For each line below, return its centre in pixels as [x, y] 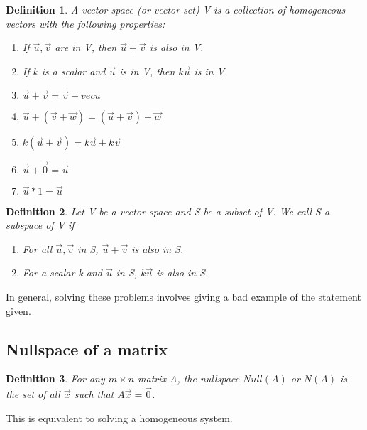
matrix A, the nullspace [189, 378]
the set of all [33, 394]
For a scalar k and [62, 273]
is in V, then [147, 71]
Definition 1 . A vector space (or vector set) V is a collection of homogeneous [176, 9]
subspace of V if [40, 225]
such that [94, 394]
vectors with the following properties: [86, 23]
